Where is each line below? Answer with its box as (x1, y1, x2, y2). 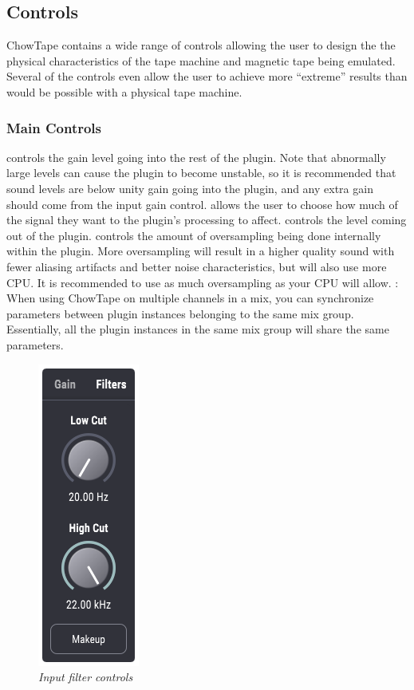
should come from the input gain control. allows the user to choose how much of (6, 195, 398, 212)
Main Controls (6, 117, 101, 137)
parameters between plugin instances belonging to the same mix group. (6, 305, 354, 321)
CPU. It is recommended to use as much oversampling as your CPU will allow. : (6, 274, 399, 290)
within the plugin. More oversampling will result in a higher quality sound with (6, 242, 395, 259)
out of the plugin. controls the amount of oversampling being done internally (6, 227, 381, 243)
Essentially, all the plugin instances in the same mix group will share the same (6, 321, 389, 337)
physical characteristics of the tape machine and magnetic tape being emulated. (6, 52, 396, 69)
